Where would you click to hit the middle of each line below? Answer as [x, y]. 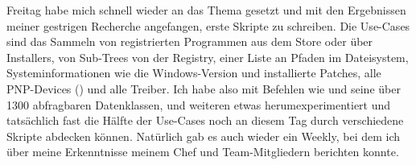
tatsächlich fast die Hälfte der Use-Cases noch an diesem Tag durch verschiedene [205, 120]
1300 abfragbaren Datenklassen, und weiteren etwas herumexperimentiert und [199, 104]
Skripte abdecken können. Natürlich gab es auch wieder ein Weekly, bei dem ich [204, 136]
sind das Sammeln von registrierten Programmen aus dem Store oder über [190, 41]
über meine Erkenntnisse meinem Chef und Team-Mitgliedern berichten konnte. [203, 152]
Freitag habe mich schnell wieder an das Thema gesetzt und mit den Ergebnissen [206, 10]
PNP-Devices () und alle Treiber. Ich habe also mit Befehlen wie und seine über [204, 88]
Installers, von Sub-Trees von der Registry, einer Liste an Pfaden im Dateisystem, [208, 57]
